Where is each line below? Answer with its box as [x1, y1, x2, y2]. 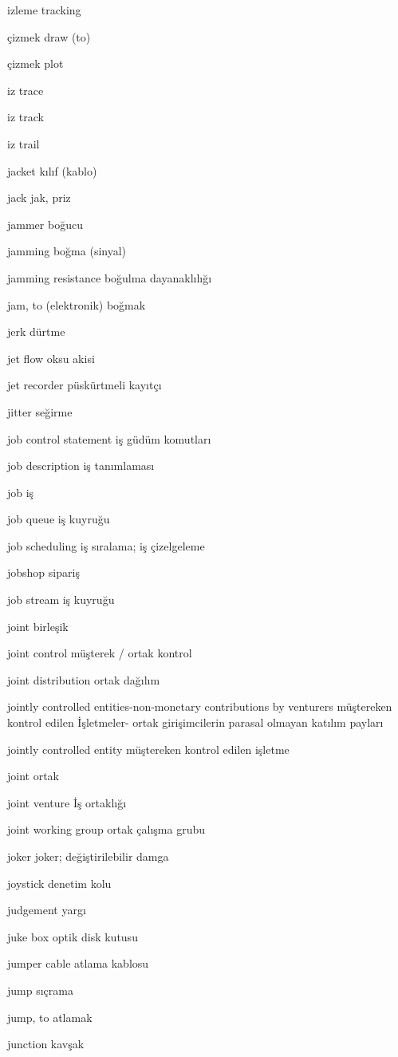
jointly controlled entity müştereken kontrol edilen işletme [7, 740, 290, 757]
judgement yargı [7, 901, 86, 918]
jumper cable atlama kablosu [7, 955, 149, 972]
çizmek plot [7, 55, 64, 72]
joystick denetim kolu [7, 874, 112, 891]
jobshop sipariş [7, 564, 80, 581]
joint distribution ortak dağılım [7, 671, 160, 688]
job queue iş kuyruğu [7, 511, 110, 527]
